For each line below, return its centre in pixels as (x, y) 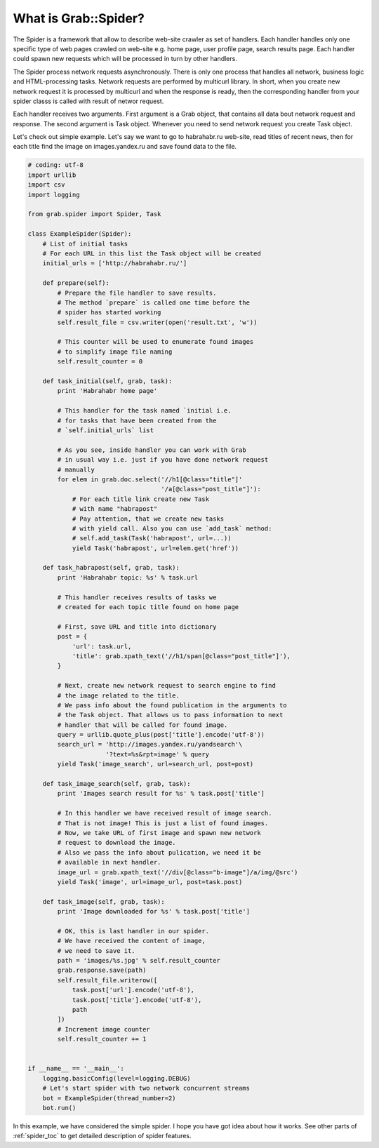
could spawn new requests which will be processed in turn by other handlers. (125, 59)
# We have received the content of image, (132, 941)
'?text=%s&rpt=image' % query (158, 754)
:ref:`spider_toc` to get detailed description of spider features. (102, 1136)
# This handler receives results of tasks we (137, 597)
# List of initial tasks (85, 243)
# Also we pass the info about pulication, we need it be (159, 852)
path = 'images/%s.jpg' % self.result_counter (139, 961)
